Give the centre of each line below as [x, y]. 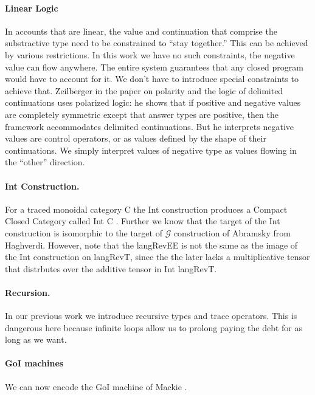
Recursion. [28, 292]
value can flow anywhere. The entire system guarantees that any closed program [154, 67]
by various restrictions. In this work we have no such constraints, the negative [150, 54]
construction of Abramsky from [232, 232]
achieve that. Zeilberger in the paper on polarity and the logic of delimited [144, 90]
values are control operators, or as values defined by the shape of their [136, 138]
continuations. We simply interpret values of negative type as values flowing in [151, 150]
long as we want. [36, 339]
